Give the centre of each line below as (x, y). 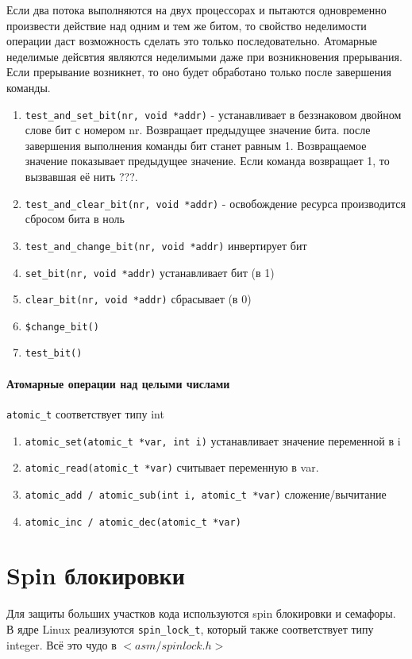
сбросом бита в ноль (75, 219)
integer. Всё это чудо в (62, 644)
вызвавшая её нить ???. (81, 176)
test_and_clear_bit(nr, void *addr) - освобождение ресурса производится (215, 203)
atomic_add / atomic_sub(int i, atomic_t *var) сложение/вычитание (206, 493)
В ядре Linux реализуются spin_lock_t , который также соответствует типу (190, 628)
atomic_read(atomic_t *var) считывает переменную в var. (172, 467)
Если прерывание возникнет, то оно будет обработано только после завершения (199, 72)
